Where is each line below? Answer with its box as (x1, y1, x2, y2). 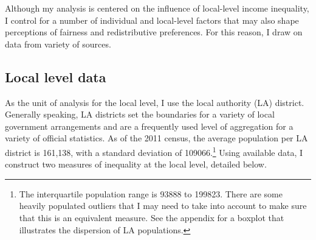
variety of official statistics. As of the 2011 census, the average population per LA (5, 132, 308, 144)
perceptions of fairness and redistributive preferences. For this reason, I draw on (5, 26, 303, 38)
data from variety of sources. (5, 37, 111, 50)
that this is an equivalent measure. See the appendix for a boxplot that (19, 211, 284, 224)
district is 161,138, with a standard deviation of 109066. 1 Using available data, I (5, 144, 303, 158)
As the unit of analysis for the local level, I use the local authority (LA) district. (5, 96, 304, 108)
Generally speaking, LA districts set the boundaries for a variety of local (5, 108, 275, 121)
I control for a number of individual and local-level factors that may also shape (5, 13, 299, 26)
